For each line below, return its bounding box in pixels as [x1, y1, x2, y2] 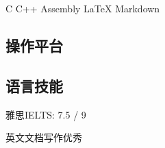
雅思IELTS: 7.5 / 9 [5, 107, 86, 121]
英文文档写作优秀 [5, 130, 82, 145]
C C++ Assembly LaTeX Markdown [5, 1, 160, 15]
